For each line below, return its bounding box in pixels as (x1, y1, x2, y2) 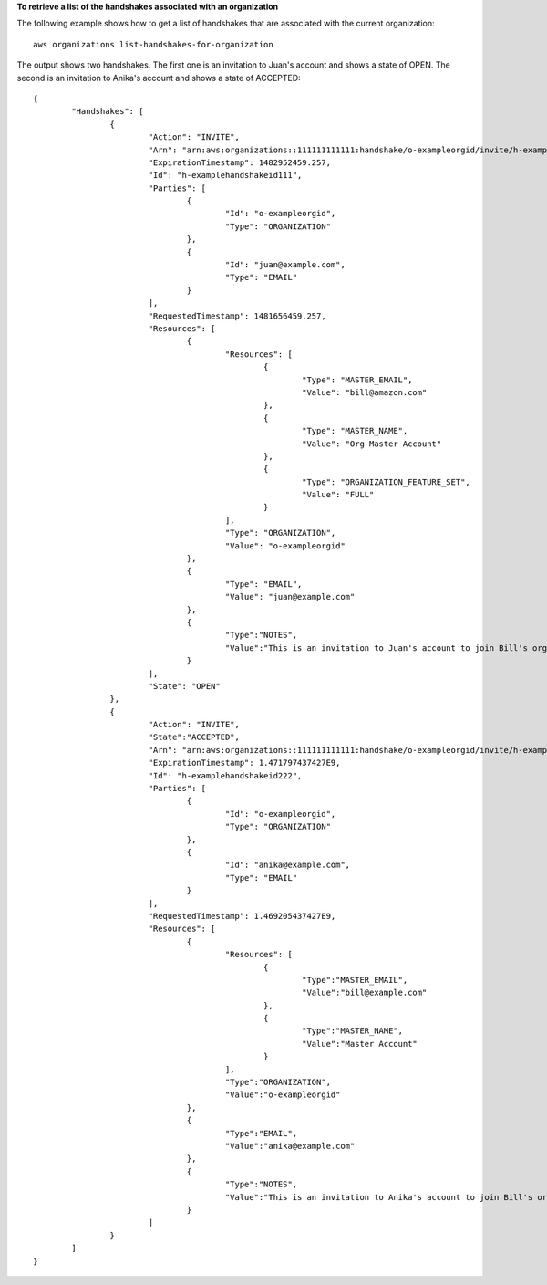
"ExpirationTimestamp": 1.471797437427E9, (148, 757, 341, 768)
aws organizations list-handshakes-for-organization (33, 39, 273, 49)
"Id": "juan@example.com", (224, 260, 346, 270)
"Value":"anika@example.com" (224, 1141, 356, 1151)
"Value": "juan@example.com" (224, 591, 356, 602)
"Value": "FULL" (302, 489, 375, 500)
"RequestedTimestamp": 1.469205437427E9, (148, 911, 336, 921)
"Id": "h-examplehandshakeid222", (148, 770, 303, 780)
